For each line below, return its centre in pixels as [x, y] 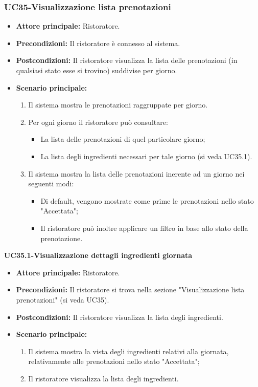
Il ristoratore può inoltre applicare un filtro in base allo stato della [144, 228]
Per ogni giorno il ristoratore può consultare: [98, 122]
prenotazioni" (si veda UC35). [63, 299]
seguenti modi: [51, 184]
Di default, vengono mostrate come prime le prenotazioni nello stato [147, 200]
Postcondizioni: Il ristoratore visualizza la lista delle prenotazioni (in [127, 60]
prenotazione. [62, 238]
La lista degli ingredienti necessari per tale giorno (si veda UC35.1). [146, 156]
